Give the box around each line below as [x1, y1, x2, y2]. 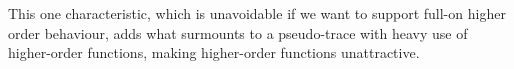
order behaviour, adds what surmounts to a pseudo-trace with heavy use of [8, 22, 468, 43]
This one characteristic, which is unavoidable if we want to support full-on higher [8, 3, 506, 23]
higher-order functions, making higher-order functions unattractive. [8, 42, 420, 63]
